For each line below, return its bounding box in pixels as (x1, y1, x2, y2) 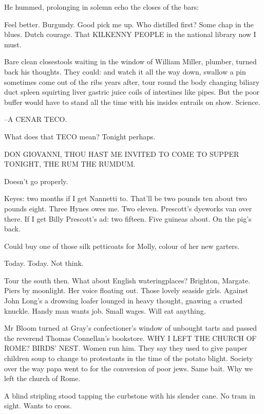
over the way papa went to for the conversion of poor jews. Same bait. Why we (4, 363, 253, 373)
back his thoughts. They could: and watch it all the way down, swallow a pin (4, 66, 246, 77)
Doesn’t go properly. (4, 175, 68, 186)
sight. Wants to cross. (4, 400, 72, 411)
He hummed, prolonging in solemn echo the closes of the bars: (4, 2, 199, 12)
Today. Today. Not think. (4, 258, 84, 268)
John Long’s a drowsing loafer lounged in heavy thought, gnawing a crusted (4, 295, 242, 306)
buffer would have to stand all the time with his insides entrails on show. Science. (4, 96, 260, 107)
